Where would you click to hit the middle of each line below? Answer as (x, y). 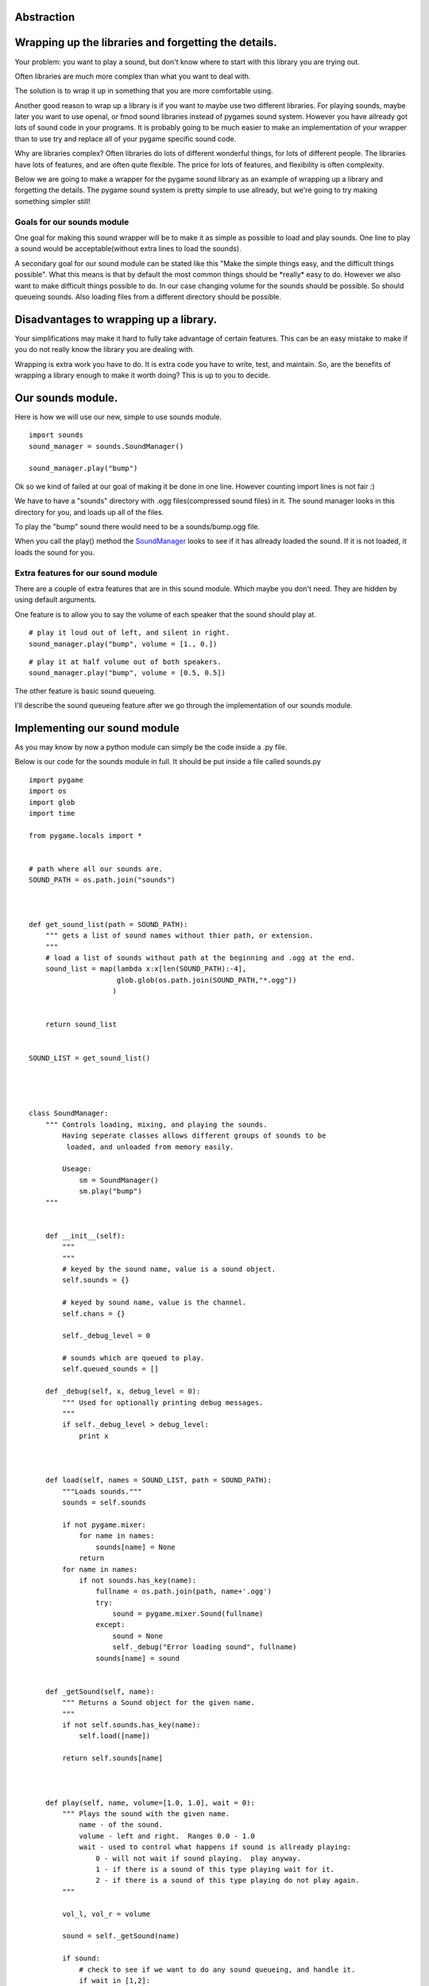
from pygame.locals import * (85, 835)
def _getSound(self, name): (100, 1691)
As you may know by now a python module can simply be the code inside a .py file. (151, 747)
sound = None (137, 1636)
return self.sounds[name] (112, 1758)
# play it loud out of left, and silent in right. (129, 633)
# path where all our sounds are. (96, 869)
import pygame (56, 780)
